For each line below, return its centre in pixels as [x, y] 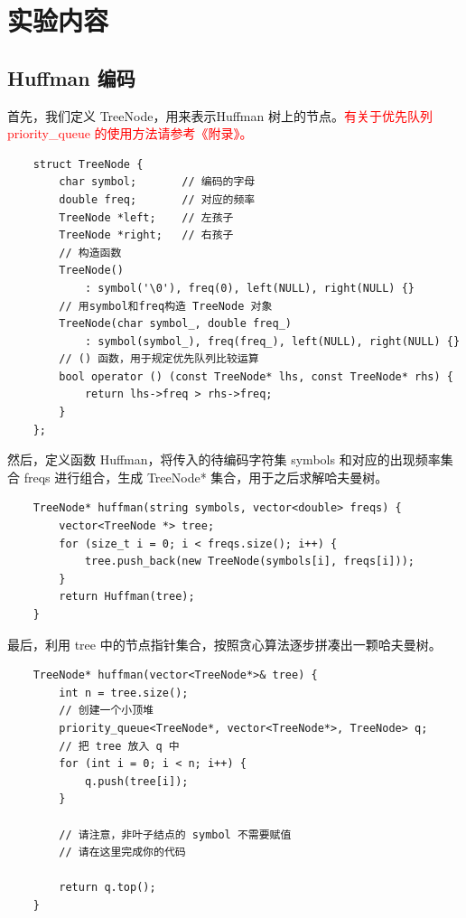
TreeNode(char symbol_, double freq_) [175, 324]
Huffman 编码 [71, 77]
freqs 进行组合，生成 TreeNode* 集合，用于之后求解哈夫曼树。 [206, 477]
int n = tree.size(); [124, 693]
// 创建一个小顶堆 [106, 711]
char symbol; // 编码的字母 [157, 182]
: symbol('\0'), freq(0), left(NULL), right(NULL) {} [250, 288]
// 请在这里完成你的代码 [122, 852]
